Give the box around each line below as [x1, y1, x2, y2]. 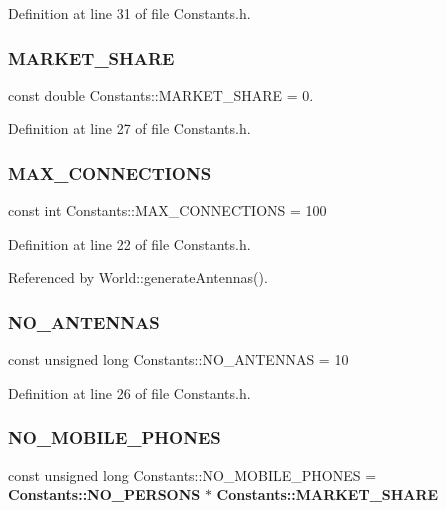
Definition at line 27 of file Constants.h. [8, 118, 251, 139]
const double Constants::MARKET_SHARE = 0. [8, 84, 314, 105]
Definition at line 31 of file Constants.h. [8, 3, 251, 23]
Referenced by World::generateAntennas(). [8, 267, 268, 288]
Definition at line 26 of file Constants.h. [8, 382, 251, 403]
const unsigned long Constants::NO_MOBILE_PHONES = [8, 464, 377, 485]
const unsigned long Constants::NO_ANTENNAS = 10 [8, 349, 349, 370]
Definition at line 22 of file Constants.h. [8, 233, 251, 254]
